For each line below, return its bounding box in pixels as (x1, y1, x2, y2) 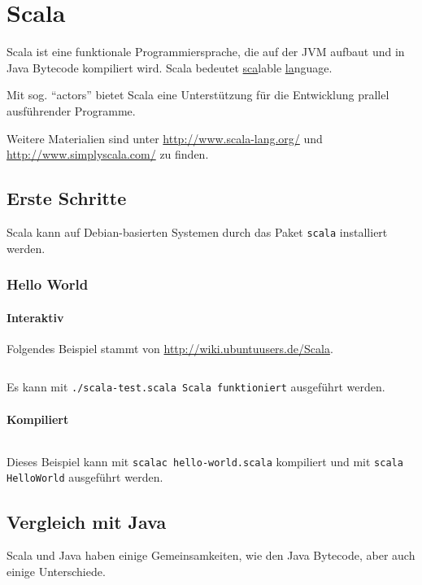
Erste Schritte (7, 186, 127, 211)
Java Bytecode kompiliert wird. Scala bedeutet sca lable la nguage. (7, 59, 333, 76)
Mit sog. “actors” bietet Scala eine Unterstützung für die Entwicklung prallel (7, 86, 389, 103)
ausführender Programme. (7, 102, 136, 119)
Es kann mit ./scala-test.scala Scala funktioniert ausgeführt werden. (7, 378, 385, 395)
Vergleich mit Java (7, 509, 167, 534)
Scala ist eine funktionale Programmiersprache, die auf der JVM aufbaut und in (7, 43, 405, 60)
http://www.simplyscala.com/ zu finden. (7, 146, 209, 163)
